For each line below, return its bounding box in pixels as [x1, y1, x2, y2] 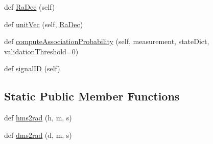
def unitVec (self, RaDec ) [4, 18, 83, 29]
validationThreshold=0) [4, 46, 79, 56]
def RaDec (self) [4, 2, 55, 12]
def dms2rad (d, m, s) [4, 129, 72, 140]
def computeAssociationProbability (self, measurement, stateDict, [4, 36, 209, 47]
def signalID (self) [4, 63, 60, 74]
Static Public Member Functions [4, 88, 180, 104]
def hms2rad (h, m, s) [4, 112, 72, 123]
